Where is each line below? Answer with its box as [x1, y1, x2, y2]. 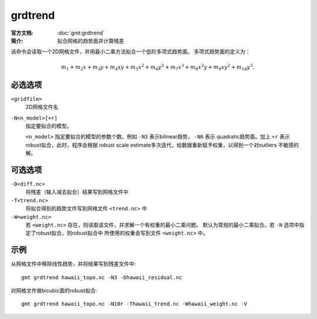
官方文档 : [11, 29, 33, 36]
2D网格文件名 [25, 103, 59, 111]
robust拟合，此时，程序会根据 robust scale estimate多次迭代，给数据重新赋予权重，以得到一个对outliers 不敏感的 [25, 141, 299, 148]
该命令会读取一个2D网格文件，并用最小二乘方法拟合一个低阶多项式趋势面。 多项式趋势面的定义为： [11, 48, 251, 55]
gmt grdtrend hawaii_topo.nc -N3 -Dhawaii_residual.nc [21, 274, 183, 281]
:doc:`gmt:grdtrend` [57, 29, 105, 36]
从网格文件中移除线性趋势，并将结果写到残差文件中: [11, 260, 136, 267]
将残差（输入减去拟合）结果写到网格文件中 [25, 188, 129, 196]
